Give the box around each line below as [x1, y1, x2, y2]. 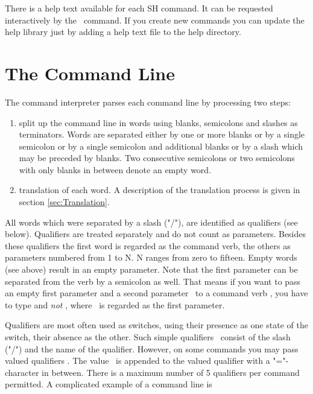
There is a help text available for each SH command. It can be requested [5, 2, 273, 14]
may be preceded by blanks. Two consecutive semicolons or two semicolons [19, 151, 295, 164]
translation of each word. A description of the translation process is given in [19, 183, 300, 196]
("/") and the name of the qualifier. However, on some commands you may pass [5, 342, 299, 355]
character [5, 366, 39, 378]
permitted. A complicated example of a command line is [5, 378, 212, 390]
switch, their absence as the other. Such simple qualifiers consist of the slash [5, 331, 291, 343]
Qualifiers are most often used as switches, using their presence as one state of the [5, 319, 308, 331]
